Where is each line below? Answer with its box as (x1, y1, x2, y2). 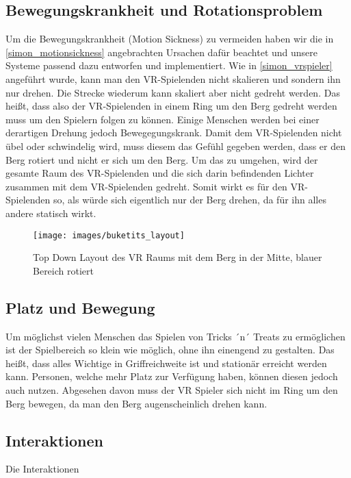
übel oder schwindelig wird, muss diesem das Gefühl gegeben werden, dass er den (5, 138, 346, 153)
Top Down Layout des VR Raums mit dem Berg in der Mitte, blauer (33, 250, 322, 264)
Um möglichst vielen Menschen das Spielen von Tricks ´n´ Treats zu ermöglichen (5, 329, 346, 343)
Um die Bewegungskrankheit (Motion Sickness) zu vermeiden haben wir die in (5, 32, 334, 46)
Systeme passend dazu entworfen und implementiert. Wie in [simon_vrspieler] (5, 58, 333, 73)
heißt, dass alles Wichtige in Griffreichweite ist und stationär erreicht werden (5, 355, 327, 370)
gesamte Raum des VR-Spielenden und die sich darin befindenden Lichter (5, 166, 314, 180)
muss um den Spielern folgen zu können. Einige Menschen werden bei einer (5, 112, 320, 126)
